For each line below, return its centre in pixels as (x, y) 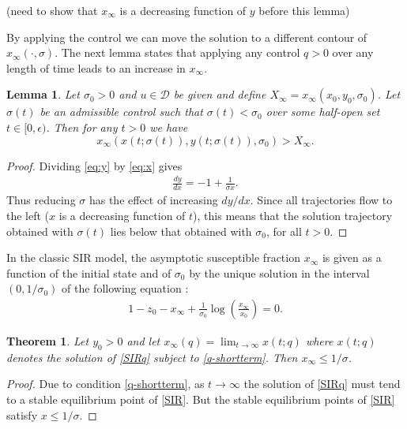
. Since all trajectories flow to (321, 200)
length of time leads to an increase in (96, 67)
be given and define (220, 94)
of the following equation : (125, 288)
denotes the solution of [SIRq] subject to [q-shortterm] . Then (152, 357)
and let (143, 340)
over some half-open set (323, 112)
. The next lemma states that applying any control (177, 52)
